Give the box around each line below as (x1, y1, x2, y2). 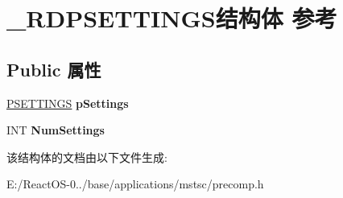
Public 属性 (6, 56, 101, 81)
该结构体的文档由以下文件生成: (6, 148, 167, 165)
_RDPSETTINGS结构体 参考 (6, 2, 337, 35)
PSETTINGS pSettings (6, 94, 129, 111)
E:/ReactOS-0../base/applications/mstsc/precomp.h (6, 175, 264, 192)
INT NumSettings (6, 122, 105, 138)
